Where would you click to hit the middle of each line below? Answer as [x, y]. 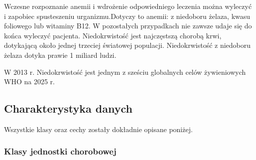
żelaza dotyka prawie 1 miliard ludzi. [60, 55]
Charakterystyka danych [68, 108]
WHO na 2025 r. [29, 81]
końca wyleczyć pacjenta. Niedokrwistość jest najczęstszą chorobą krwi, [113, 35]
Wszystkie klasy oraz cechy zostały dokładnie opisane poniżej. [98, 129]
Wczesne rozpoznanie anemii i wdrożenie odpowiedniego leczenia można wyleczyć [128, 6]
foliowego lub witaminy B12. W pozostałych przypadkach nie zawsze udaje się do [128, 26]
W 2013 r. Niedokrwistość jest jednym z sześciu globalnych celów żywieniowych [125, 72]
